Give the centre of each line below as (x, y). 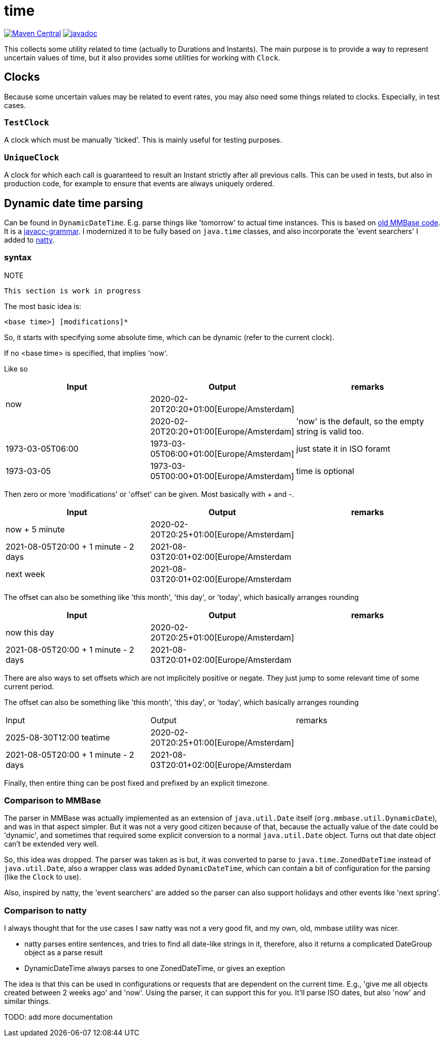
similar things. (27, 1001)
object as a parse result (64, 953)
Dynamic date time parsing (74, 203)
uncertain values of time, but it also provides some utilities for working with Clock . (142, 57)
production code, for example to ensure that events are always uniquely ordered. (139, 184)
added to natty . (29, 240)
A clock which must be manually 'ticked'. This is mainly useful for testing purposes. (143, 140)
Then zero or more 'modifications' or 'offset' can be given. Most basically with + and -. (149, 494)
